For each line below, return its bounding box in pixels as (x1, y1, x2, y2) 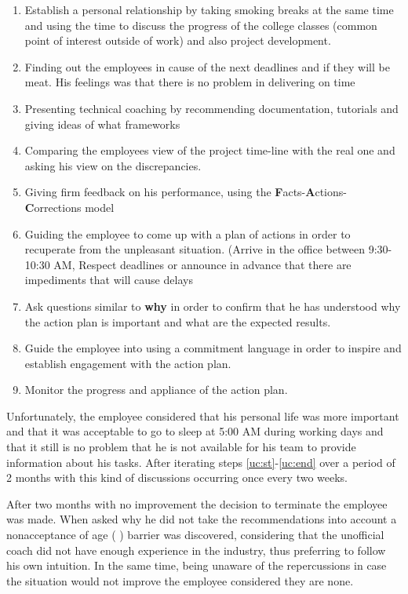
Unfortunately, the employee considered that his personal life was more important (6, 407, 399, 424)
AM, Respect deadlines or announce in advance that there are (53, 256, 352, 272)
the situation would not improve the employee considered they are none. (6, 572, 354, 589)
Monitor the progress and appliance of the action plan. (24, 381, 288, 398)
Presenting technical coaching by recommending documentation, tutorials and (24, 100, 399, 116)
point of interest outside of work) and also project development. (24, 32, 331, 49)
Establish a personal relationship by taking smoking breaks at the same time (24, 2, 394, 17)
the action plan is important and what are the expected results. (24, 313, 331, 330)
